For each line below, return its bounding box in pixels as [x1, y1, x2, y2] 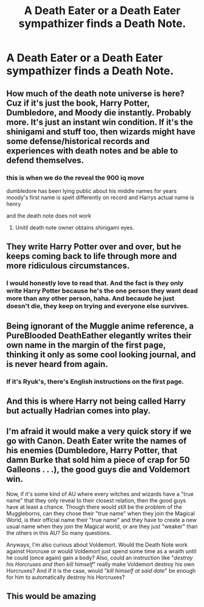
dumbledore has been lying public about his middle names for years [6, 187, 177, 194]
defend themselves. [6, 155, 84, 165]
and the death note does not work [6, 212, 91, 219]
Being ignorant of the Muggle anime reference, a [6, 321, 194, 331]
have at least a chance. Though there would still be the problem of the [6, 503, 183, 511]
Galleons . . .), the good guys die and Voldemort [6, 465, 191, 475]
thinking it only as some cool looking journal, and [6, 349, 196, 360]
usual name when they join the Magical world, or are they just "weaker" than [6, 523, 198, 530]
